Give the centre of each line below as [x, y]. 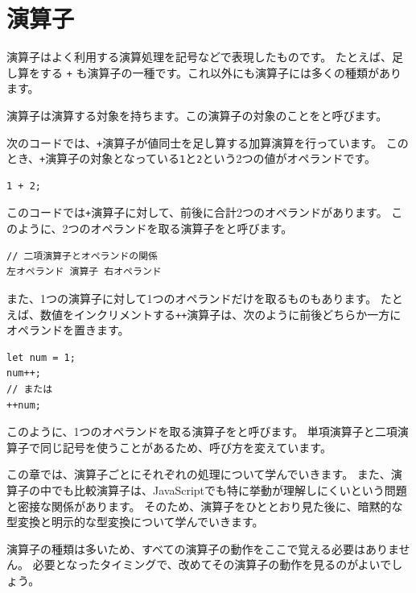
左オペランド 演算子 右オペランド [84, 272]
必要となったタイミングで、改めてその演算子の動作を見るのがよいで [212, 564]
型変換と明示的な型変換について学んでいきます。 [135, 522]
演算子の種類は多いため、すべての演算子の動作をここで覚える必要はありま [203, 548]
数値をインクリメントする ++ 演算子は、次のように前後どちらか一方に [220, 314]
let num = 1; [41, 357]
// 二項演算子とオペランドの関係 [82, 256]
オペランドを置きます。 [68, 330]
